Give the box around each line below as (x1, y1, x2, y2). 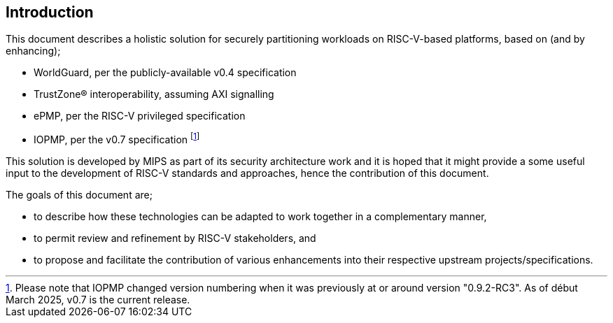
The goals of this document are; (6, 189, 153, 201)
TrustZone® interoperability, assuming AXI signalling (34, 88, 274, 101)
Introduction (6, 3, 94, 21)
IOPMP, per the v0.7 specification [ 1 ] (34, 131, 200, 146)
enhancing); (6, 45, 61, 57)
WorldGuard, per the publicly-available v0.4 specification (34, 66, 297, 79)
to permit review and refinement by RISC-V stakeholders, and (34, 232, 316, 245)
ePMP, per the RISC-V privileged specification (34, 110, 246, 122)
